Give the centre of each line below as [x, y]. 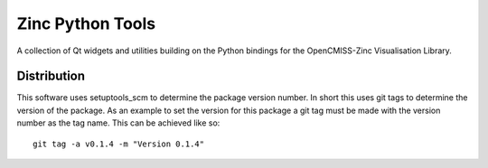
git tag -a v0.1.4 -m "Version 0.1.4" [119, 144]
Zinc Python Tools [86, 23]
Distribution [51, 76]
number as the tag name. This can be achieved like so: [118, 123]
